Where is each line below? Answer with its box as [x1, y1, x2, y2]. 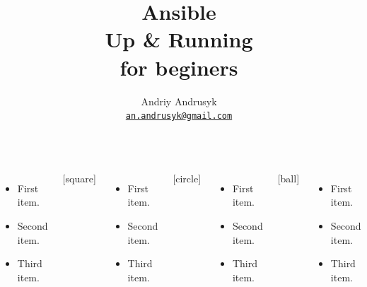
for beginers [120, 52, 238, 81]
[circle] [173, 170, 202, 185]
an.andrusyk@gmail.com [125, 111, 233, 122]
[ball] [277, 170, 300, 185]
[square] [62, 170, 96, 185]
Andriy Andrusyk [141, 93, 217, 108]
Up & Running [105, 25, 253, 54]
